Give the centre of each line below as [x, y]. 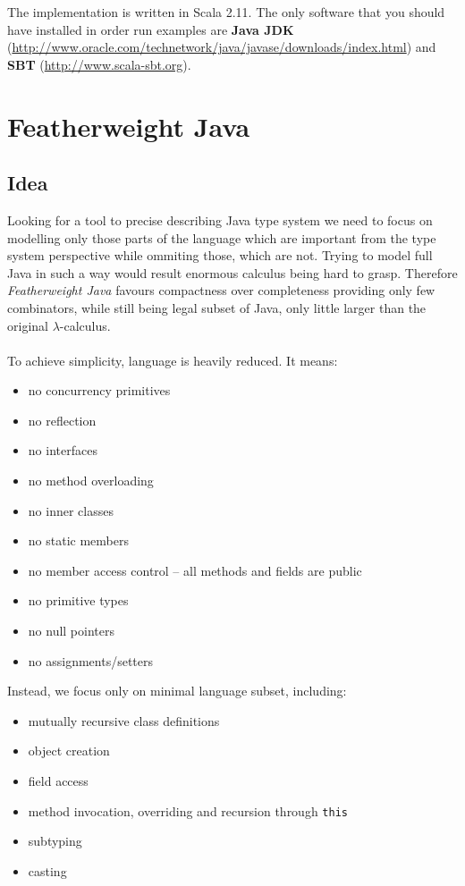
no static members [78, 540]
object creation [69, 751]
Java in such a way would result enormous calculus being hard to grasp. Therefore [232, 272]
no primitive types [78, 600]
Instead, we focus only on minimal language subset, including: [177, 691]
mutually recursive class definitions [124, 720]
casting [47, 870]
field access [58, 781]
